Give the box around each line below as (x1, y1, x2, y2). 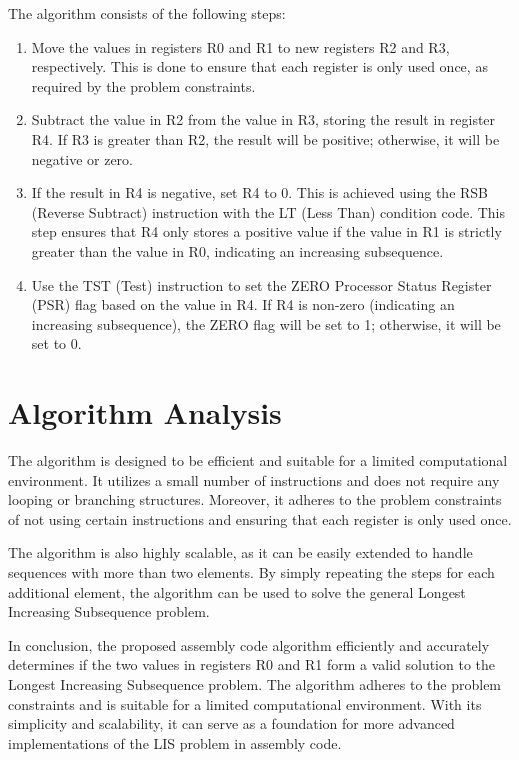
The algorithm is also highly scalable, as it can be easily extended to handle (8, 542, 473, 563)
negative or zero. (31, 148, 133, 169)
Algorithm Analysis (8, 392, 282, 433)
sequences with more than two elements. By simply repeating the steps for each (8, 562, 495, 582)
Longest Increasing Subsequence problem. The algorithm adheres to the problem (8, 673, 502, 694)
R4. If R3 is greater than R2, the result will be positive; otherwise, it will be (31, 128, 500, 149)
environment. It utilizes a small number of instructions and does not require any (8, 469, 500, 490)
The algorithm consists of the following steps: (8, 3, 286, 23)
